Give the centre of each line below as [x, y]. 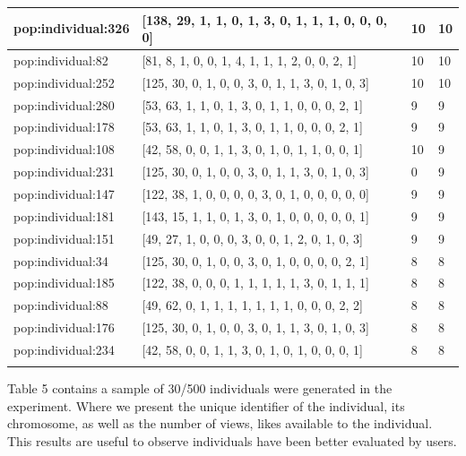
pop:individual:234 [64, 349]
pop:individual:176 [64, 327]
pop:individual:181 [64, 215]
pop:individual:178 [64, 127]
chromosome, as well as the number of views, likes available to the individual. [220, 423]
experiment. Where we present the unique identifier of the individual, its [206, 405]
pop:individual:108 [64, 149]
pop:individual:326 [72, 28]
